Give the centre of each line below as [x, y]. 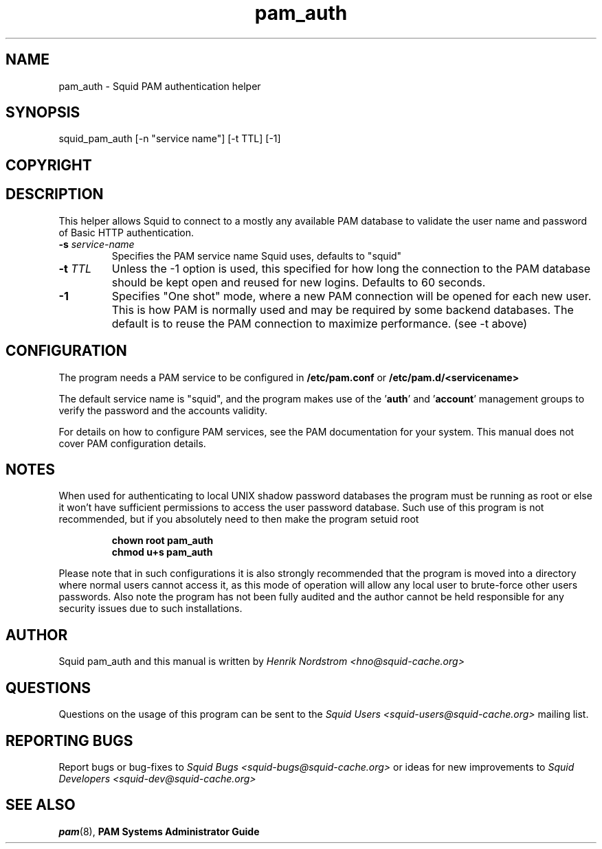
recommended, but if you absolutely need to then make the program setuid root [239, 519]
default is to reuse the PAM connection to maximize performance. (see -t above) [320, 323]
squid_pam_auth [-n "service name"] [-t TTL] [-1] [170, 139]
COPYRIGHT [49, 165]
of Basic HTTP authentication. [126, 232]
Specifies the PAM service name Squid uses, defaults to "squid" [257, 256]
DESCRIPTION [55, 194]
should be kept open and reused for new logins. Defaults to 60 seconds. [299, 282]
